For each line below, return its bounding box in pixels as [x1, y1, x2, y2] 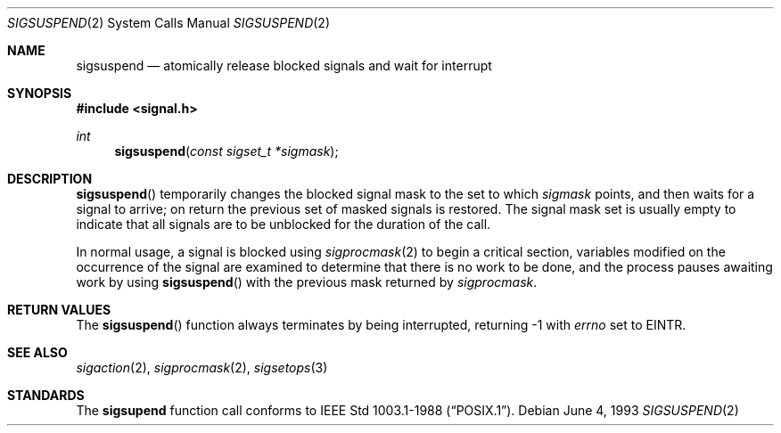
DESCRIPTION [7, 171, 93, 186]
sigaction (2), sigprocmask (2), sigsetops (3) [76, 360, 328, 375]
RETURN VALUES [7, 302, 111, 317]
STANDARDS [7, 388, 85, 403]
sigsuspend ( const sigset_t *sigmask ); [114, 143, 339, 159]
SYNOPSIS [7, 86, 72, 101]
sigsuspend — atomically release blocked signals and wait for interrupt [76, 58, 492, 73]
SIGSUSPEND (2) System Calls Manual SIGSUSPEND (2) [7, 15, 331, 30]
